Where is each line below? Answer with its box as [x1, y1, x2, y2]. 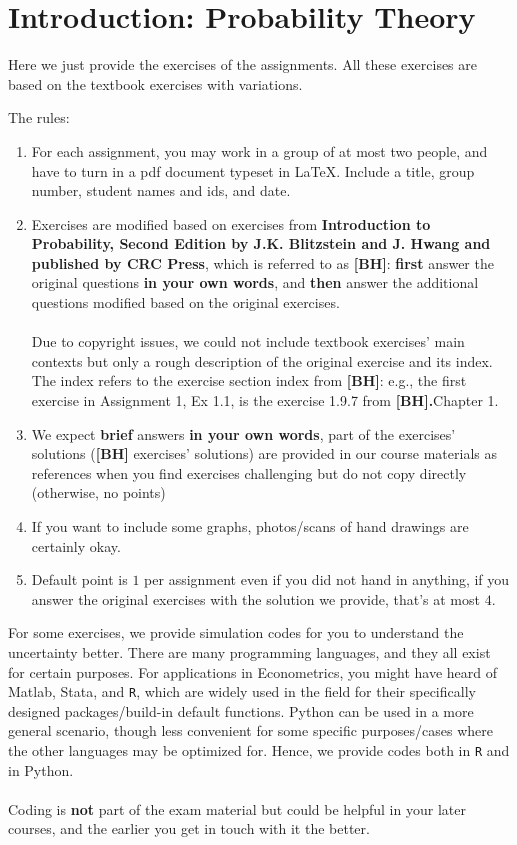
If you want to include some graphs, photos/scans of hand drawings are [31, 516, 469, 536]
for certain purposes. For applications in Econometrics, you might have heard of [8, 661, 498, 682]
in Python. [8, 759, 74, 780]
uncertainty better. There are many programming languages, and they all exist [8, 641, 491, 662]
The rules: [8, 107, 70, 128]
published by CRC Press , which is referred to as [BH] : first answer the [31, 252, 494, 273]
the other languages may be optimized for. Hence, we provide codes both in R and [8, 740, 510, 760]
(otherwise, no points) [31, 482, 166, 503]
